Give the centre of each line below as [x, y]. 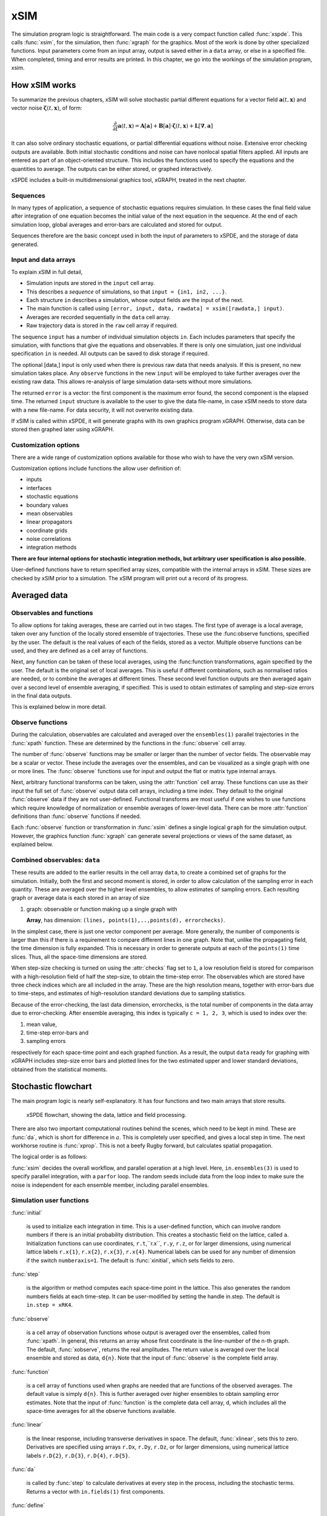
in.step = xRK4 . [50, 1305]
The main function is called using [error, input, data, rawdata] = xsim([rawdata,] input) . [155, 309]
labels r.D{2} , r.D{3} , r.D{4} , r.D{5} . [78, 1455]
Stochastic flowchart [51, 1086]
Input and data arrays [43, 260]
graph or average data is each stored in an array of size [80, 898]
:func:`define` [28, 1505]
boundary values [48, 505]
